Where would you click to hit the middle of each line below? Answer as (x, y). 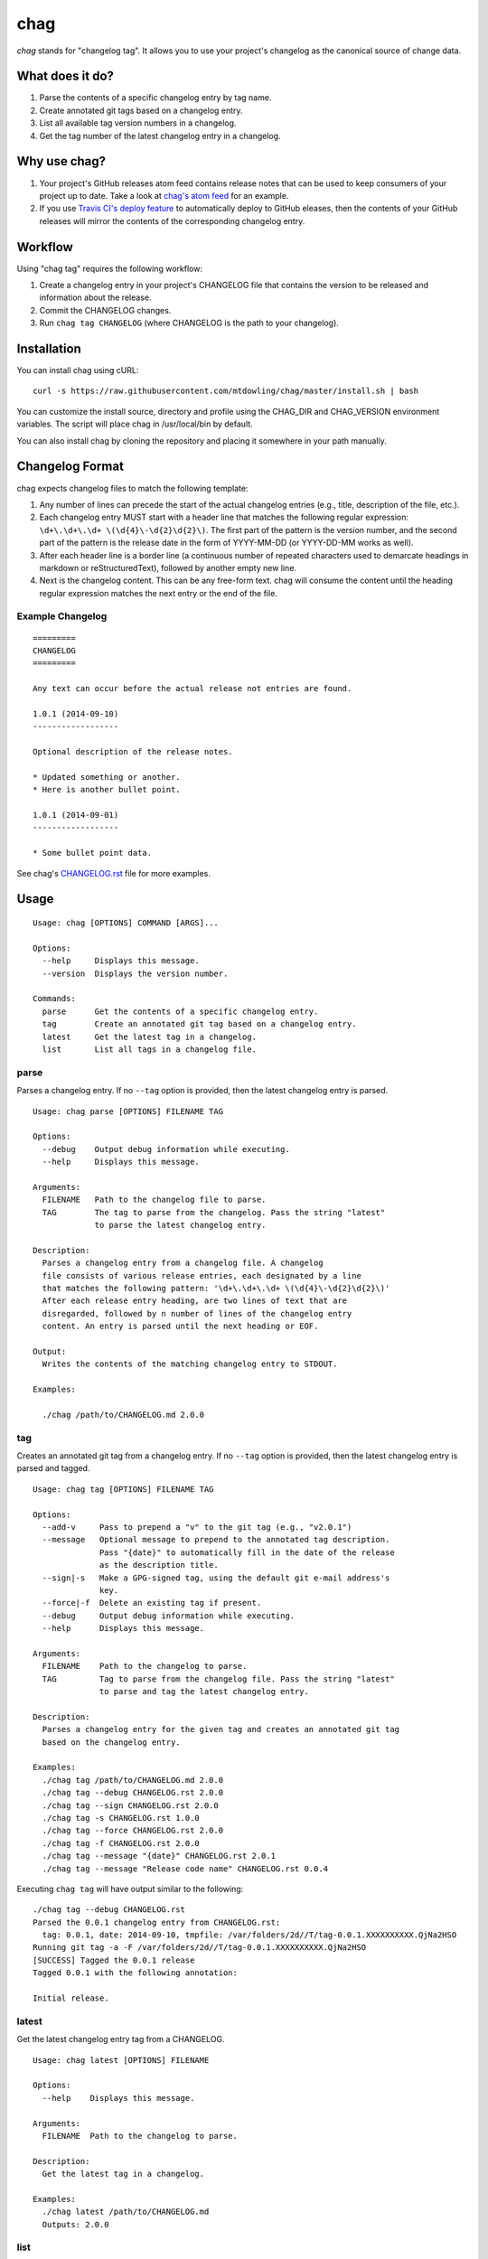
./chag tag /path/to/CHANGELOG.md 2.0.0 (133, 1780)
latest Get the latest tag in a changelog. (150, 1036)
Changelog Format (70, 467)
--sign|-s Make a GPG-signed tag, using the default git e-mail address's (216, 1578)
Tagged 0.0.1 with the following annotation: (136, 1973)
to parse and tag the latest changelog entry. (204, 1692)
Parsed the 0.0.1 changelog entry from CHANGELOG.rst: (157, 1922)
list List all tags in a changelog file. (150, 1049)
